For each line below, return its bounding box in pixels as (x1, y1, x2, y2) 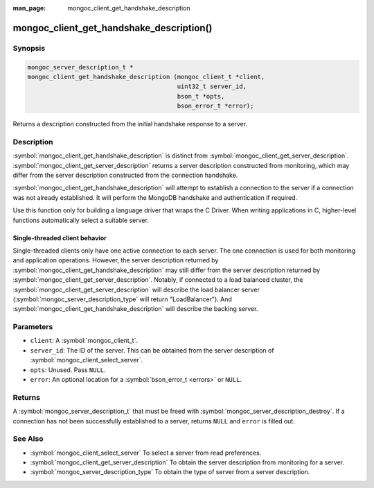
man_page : (12, 4, 46, 12)
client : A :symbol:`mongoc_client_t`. (30, 337, 139, 345)
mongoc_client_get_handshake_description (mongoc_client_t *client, (27, 73, 265, 81)
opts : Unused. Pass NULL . (30, 365, 107, 374)
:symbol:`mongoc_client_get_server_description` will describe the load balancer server (12, 285, 260, 294)
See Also (12, 434, 44, 444)
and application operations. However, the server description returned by (12, 256, 219, 264)
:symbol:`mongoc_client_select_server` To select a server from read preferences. (30, 448, 262, 457)
